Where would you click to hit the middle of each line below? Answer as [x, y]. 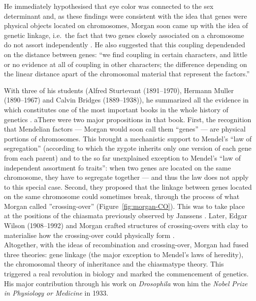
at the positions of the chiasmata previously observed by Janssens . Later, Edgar [126, 216]
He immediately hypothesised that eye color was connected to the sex [109, 6]
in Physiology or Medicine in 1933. [56, 293]
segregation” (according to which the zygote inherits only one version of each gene [128, 148]
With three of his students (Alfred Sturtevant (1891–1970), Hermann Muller [119, 90]
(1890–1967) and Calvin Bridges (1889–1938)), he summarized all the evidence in [127, 100]
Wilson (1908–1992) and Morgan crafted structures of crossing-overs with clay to [126, 225]
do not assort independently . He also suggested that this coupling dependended [125, 45]
